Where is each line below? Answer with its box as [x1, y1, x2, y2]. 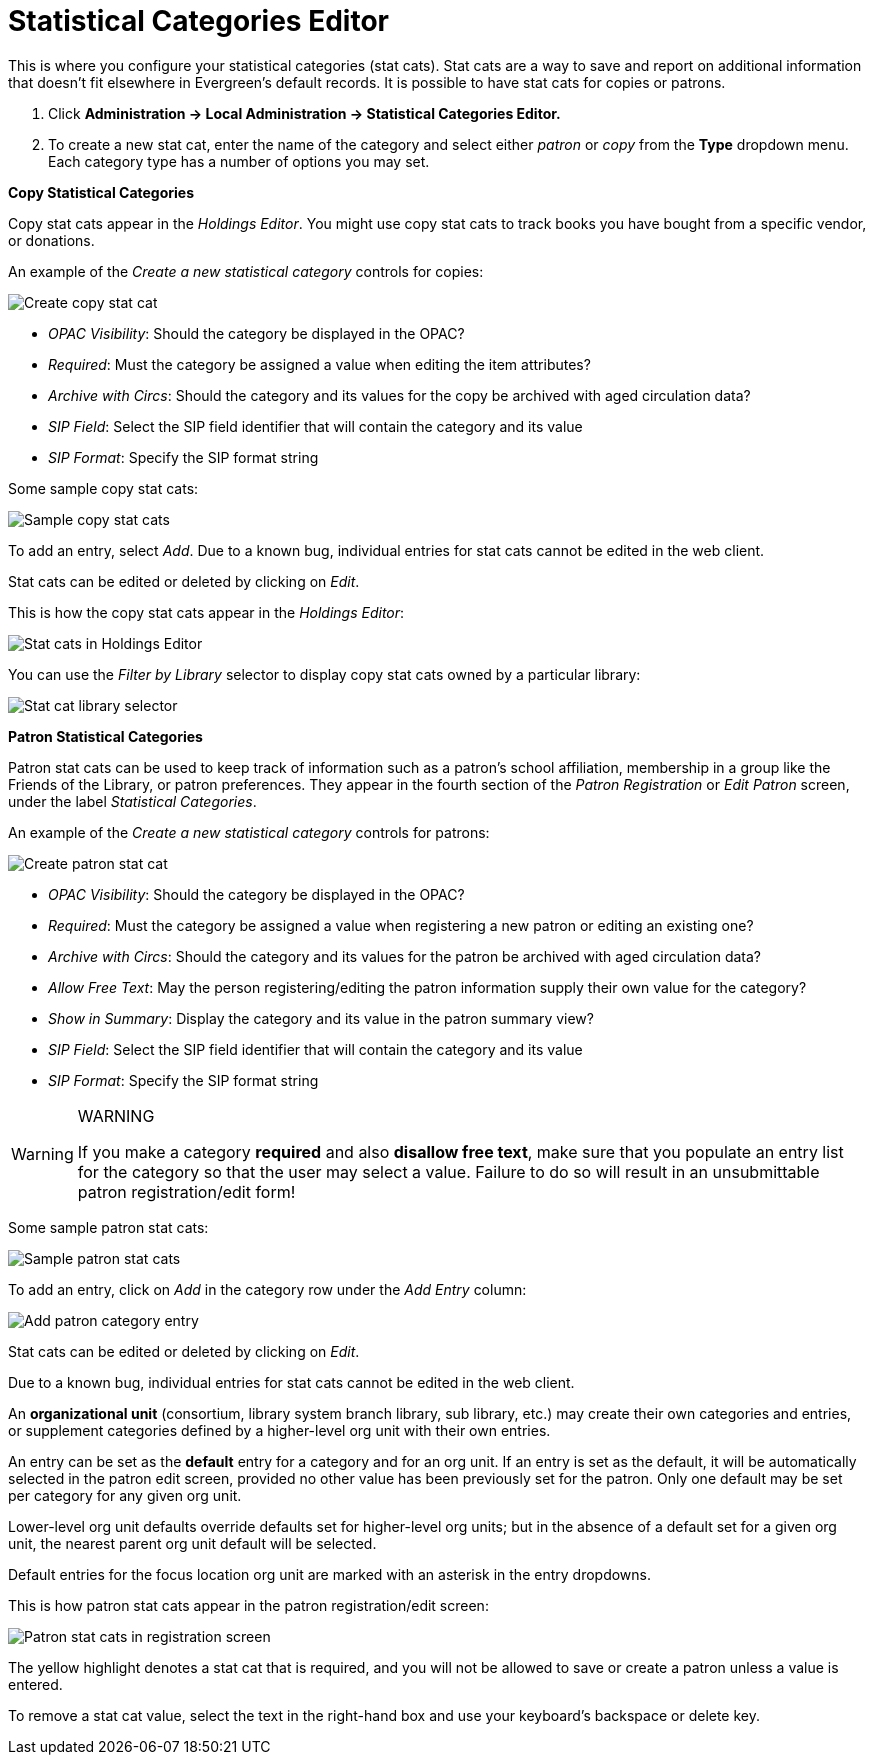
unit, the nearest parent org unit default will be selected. [8, 1534, 377, 1552]
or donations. [8, 231, 95, 249]
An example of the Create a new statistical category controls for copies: [8, 262, 484, 280]
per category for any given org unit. [8, 1486, 242, 1504]
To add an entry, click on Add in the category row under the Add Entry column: [8, 1280, 527, 1298]
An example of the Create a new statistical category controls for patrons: [8, 823, 490, 841]
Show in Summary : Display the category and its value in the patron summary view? [48, 1009, 594, 1027]
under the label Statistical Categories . [8, 792, 257, 810]
